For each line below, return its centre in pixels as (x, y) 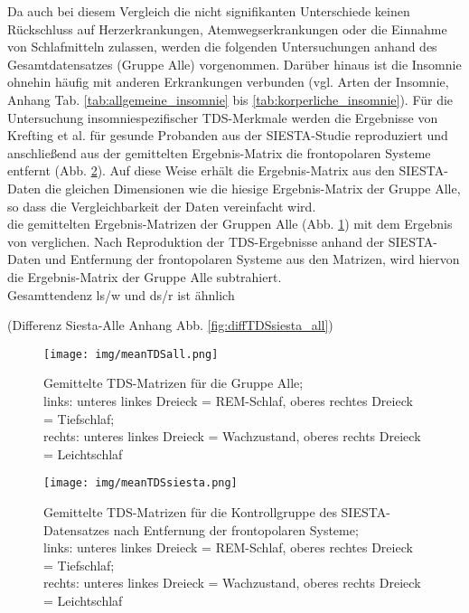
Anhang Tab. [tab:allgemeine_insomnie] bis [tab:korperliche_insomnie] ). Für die (230, 99)
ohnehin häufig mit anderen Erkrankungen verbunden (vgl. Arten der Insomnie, (228, 82)
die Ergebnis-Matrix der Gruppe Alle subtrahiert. (145, 276)
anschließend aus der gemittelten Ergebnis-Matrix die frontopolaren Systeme (219, 152)
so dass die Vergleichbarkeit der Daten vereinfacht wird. (162, 206)
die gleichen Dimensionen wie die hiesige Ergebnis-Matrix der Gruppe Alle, (253, 188)
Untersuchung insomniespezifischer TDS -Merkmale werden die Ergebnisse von (223, 117)
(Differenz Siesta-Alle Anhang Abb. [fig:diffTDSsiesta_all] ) (170, 325)
